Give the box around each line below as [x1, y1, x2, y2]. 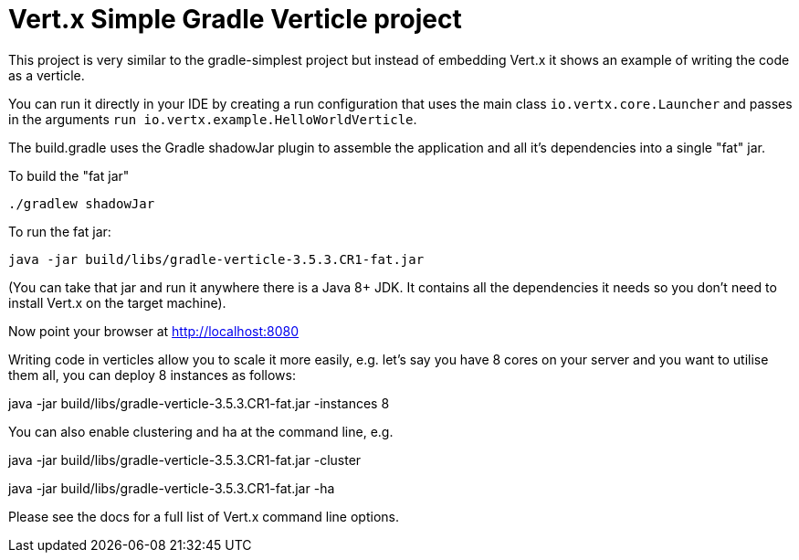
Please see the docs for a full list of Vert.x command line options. [8, 508, 399, 524]
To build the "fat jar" [8, 167, 130, 184]
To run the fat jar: [8, 223, 111, 239]
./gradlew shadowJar [8, 195, 155, 211]
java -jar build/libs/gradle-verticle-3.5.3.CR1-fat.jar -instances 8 [8, 395, 390, 411]
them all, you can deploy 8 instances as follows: [8, 366, 296, 383]
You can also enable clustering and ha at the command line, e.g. [8, 423, 394, 439]
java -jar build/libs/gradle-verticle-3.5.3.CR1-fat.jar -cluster [8, 451, 362, 468]
